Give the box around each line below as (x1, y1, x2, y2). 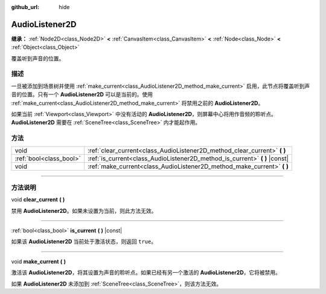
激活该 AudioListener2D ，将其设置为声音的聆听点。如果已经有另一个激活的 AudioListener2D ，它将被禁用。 (11, 269, 281, 276)
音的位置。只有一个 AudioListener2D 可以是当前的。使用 (11, 91, 153, 98)
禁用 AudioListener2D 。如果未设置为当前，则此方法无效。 (11, 207, 157, 214)
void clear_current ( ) (11, 196, 65, 203)
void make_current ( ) (11, 258, 66, 265)
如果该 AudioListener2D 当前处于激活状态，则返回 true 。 (11, 238, 157, 245)
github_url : (11, 4, 39, 10)
